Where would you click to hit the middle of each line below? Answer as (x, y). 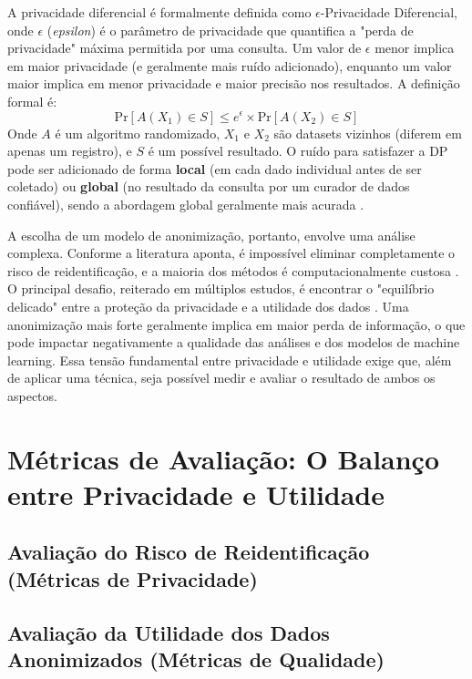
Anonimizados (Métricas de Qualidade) (196, 658)
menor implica (415, 48)
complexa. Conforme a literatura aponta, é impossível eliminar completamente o (231, 253)
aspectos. (32, 395)
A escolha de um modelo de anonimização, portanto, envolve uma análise (211, 235)
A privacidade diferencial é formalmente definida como (159, 12)
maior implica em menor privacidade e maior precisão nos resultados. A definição (234, 83)
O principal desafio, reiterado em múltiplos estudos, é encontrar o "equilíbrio (221, 288)
